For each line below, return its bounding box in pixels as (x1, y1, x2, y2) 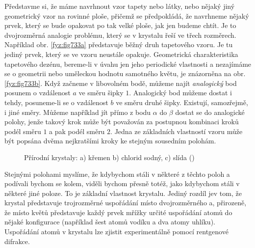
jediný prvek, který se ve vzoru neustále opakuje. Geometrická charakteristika (4, 49, 238, 59)
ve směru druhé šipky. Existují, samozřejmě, (116, 97, 248, 107)
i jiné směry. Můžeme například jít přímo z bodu (4, 107, 151, 117)
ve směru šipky (78, 87, 124, 98)
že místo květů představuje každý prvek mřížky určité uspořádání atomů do (4, 207, 232, 217)
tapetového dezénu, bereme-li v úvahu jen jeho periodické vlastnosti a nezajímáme (4, 58, 252, 69)
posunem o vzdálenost (4, 87, 71, 98)
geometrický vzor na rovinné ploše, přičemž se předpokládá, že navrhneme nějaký (4, 10, 249, 21)
